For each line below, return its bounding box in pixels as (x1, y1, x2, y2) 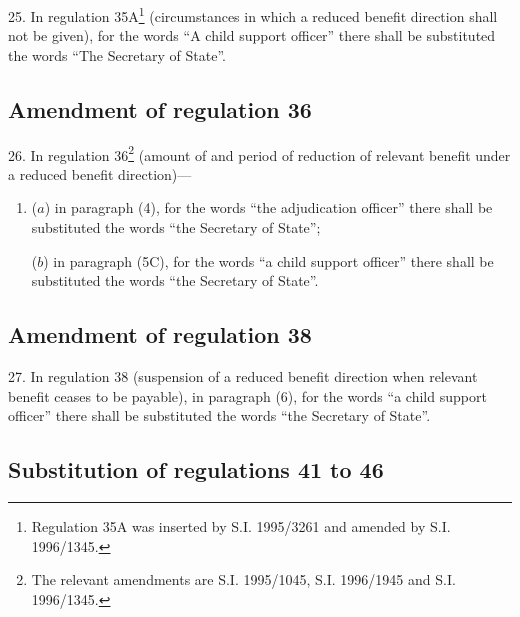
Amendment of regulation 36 (8, 93, 312, 124)
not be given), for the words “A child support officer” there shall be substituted (8, 25, 496, 46)
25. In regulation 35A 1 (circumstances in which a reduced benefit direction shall (8, 3, 498, 26)
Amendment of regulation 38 (8, 319, 312, 350)
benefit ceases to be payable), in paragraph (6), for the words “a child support (8, 385, 487, 406)
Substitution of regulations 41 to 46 (8, 454, 384, 485)
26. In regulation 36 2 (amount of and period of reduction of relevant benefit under (8, 141, 511, 165)
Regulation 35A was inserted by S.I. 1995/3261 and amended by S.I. (31, 516, 451, 537)
